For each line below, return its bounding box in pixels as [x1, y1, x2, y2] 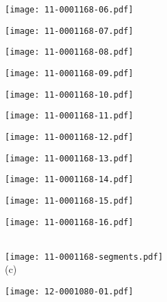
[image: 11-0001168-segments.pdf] [5, 251, 164, 262]
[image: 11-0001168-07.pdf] [5, 26, 134, 36]
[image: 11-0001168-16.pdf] [5, 217, 134, 227]
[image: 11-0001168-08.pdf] [5, 47, 134, 57]
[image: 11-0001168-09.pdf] [5, 68, 134, 78]
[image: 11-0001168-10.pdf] [5, 89, 134, 100]
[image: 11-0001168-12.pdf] [5, 132, 134, 142]
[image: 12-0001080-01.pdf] [5, 287, 134, 297]
